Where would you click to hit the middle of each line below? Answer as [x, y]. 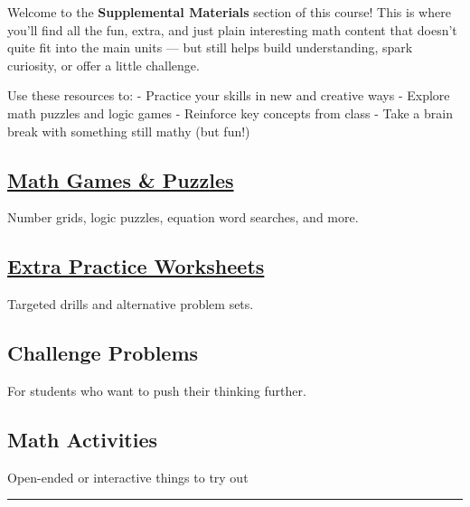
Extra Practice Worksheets [136, 266]
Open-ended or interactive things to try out [128, 477]
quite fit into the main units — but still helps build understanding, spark [210, 47]
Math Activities [83, 439]
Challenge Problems [103, 353]
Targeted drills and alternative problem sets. [131, 304]
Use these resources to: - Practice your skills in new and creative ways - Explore [229, 95]
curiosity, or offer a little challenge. [103, 65]
